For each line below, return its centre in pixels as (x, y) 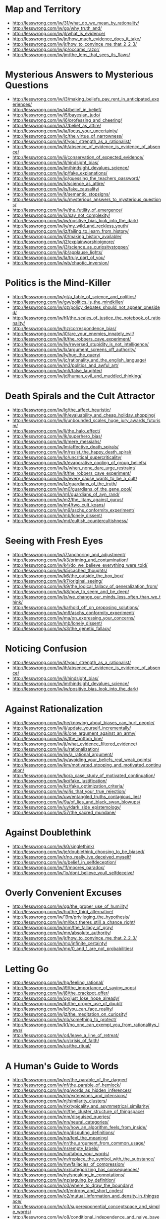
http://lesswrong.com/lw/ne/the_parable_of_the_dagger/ (70, 1080)
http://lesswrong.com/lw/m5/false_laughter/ (57, 370)
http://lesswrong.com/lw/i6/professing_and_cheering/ (67, 120)
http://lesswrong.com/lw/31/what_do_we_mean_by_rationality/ (76, 23)
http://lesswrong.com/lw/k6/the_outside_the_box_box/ (68, 576)
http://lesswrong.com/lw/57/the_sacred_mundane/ (64, 812)
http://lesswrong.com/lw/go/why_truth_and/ (57, 28)
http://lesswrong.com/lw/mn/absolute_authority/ (62, 933)
